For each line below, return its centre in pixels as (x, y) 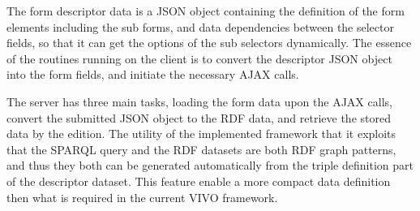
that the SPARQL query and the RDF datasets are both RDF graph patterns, (201, 149)
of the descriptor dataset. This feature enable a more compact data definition (199, 181)
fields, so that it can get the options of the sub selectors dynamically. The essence (209, 43)
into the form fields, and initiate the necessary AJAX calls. (153, 74)
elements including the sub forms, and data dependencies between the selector (200, 26)
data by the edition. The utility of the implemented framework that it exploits (201, 133)
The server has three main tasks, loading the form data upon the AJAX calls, (199, 101)
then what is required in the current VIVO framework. (142, 197)
